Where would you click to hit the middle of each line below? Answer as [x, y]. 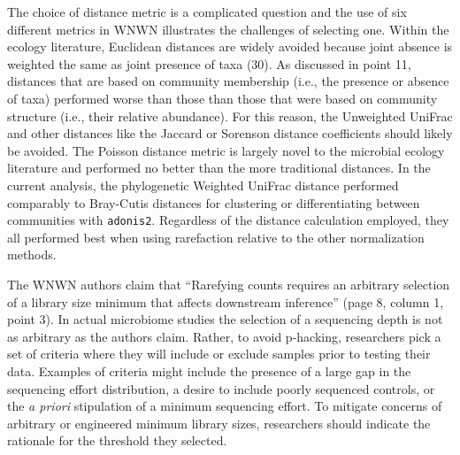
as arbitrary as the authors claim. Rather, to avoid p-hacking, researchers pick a [224, 336]
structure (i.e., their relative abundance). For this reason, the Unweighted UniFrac [230, 116]
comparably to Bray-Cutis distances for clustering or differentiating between [214, 202]
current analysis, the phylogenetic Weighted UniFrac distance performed [203, 185]
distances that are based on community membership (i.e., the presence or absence [228, 81]
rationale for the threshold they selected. [117, 440]
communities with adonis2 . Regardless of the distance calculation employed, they [228, 220]
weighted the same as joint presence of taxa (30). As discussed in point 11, [209, 63]
